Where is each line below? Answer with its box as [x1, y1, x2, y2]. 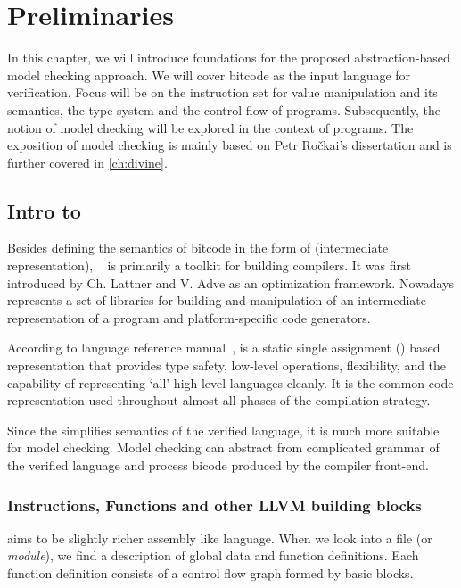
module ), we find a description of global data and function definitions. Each [7, 546, 419, 565]
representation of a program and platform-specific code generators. [7, 308, 371, 327]
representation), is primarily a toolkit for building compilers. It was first [7, 256, 411, 275]
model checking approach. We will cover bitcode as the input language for [7, 65, 411, 84]
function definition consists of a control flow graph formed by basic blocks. [7, 564, 414, 583]
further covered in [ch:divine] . [7, 153, 168, 171]
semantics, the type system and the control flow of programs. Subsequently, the [7, 100, 440, 119]
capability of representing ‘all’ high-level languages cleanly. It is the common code [7, 373, 454, 392]
